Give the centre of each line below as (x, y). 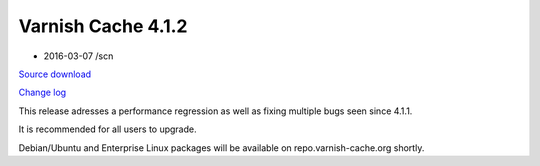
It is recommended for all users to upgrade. (107, 129)
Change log (42, 92)
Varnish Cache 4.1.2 (103, 26)
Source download (55, 74)
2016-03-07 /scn (78, 56)
